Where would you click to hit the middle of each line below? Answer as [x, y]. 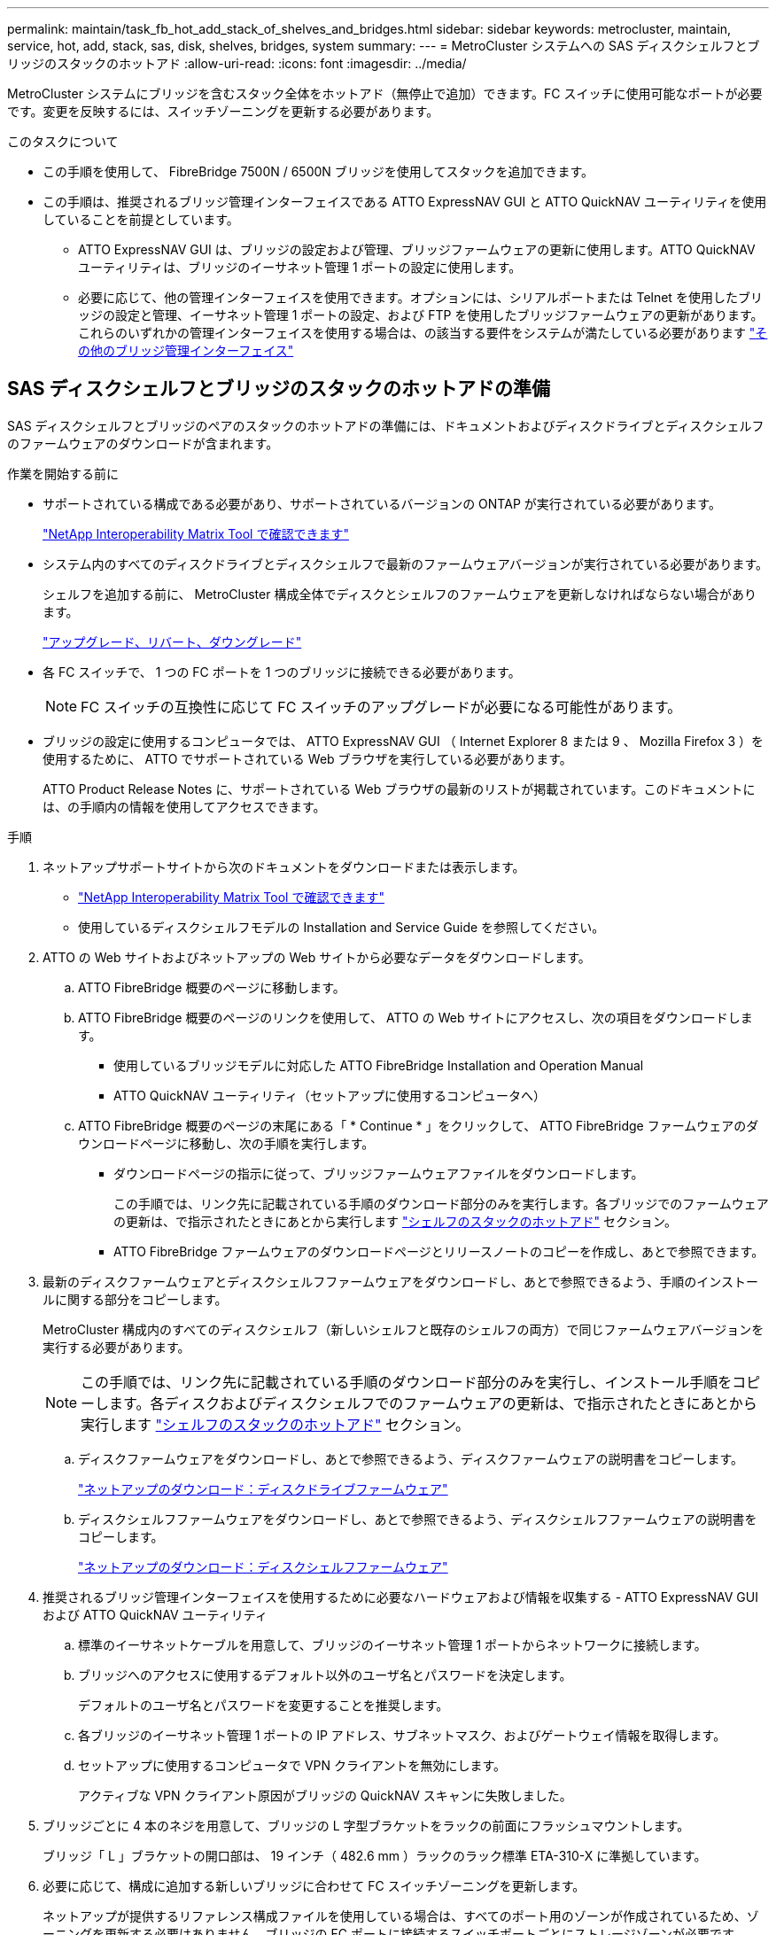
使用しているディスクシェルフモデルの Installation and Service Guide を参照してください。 [341, 927]
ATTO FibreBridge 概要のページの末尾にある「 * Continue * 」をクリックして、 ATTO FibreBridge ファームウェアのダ [419, 1125]
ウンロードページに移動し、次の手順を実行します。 [226, 1143]
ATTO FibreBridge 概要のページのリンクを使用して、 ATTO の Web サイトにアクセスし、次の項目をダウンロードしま [415, 1017]
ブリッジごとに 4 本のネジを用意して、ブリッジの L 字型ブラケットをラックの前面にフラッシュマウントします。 [366, 1825]
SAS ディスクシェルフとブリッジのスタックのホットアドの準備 [279, 389]
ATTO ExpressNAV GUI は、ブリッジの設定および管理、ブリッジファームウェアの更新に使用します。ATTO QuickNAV [417, 249]
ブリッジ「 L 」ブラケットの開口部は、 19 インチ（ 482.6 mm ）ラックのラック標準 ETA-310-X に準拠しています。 [375, 1855]
